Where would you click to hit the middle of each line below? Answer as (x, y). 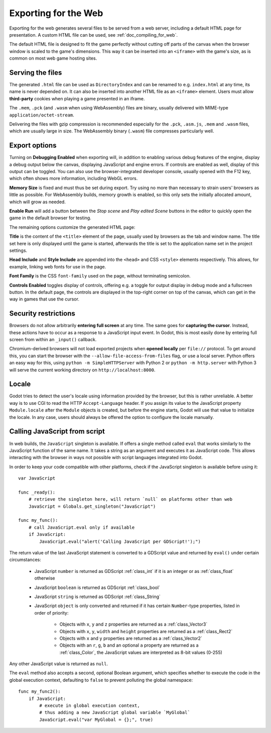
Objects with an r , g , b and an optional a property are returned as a (129, 645)
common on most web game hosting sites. (53, 58)
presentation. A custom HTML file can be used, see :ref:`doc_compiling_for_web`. (94, 35)
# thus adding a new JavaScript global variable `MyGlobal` (115, 713)
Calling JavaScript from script (57, 431)
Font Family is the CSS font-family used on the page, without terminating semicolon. (100, 276)
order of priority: (51, 613)
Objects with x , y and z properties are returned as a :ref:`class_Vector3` (133, 624)
